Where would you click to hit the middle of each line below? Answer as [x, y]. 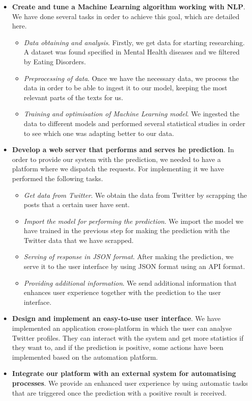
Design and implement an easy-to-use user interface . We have [116, 318]
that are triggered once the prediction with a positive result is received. [119, 392]
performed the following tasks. [57, 178]
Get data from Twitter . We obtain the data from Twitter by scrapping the [135, 195]
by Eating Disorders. [55, 61]
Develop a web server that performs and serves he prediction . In [123, 149]
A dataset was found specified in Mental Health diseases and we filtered [132, 52]
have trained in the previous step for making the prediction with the [127, 230]
